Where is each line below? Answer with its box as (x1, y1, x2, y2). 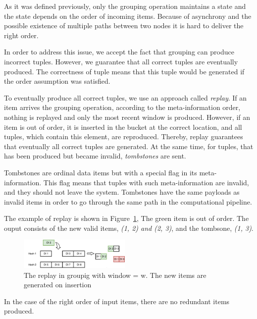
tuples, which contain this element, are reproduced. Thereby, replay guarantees (4, 131, 243, 142)
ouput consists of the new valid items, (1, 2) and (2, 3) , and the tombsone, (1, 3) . (4, 222, 254, 233)
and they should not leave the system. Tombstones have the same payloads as (4, 187, 240, 197)
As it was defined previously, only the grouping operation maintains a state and (4, 1, 246, 11)
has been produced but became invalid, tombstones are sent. (4, 151, 186, 161)
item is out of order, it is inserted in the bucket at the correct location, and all (4, 121, 242, 132)
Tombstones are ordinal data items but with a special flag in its (4, 167, 197, 177)
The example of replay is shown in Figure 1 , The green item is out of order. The (4, 213, 249, 223)
